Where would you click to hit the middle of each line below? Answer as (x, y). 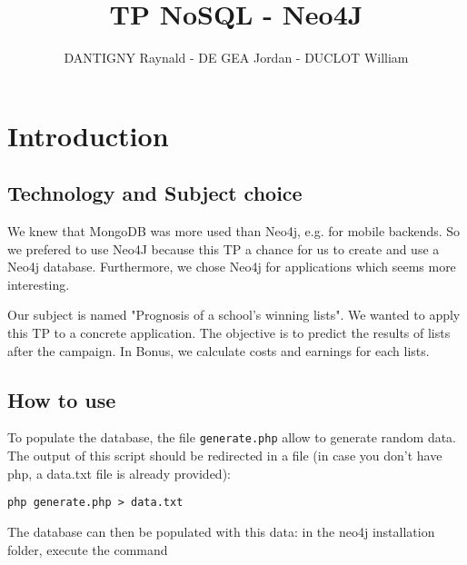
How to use (62, 399)
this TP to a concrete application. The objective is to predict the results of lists (229, 333)
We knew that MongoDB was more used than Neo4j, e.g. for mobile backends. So (234, 231)
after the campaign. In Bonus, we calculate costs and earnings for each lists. (219, 350)
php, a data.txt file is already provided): (119, 473)
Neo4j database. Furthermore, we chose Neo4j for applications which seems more (232, 267)
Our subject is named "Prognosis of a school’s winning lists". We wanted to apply (234, 315)
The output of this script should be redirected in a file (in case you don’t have (225, 456)
